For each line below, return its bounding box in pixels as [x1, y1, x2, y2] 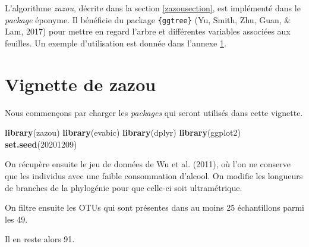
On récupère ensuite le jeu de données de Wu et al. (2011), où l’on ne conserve [5, 158, 291, 170]
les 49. [5, 212, 28, 225]
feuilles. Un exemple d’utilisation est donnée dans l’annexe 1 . [5, 36, 226, 49]
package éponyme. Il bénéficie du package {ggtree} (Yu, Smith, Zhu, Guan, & [5, 13, 291, 26]
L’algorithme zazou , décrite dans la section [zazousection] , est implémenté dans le [5, 2, 301, 14]
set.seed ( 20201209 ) [5, 137, 77, 150]
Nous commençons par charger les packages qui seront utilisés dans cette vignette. [5, 106, 303, 118]
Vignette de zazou [5, 71, 156, 96]
